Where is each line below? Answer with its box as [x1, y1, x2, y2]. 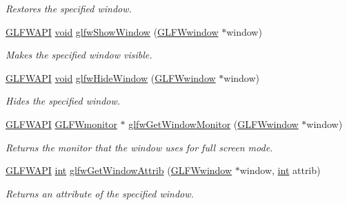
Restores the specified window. [6, 1, 132, 15]
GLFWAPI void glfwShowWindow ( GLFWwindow [6, 24, 219, 39]
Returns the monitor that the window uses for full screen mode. [6, 140, 273, 154]
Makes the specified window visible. [6, 47, 152, 62]
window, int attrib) [239, 163, 321, 177]
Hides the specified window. [6, 94, 121, 108]
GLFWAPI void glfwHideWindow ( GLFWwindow [6, 70, 216, 85]
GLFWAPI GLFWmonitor [6, 116, 117, 131]
